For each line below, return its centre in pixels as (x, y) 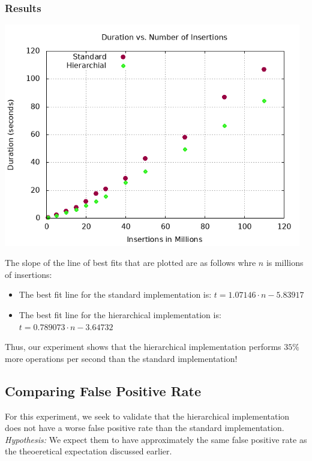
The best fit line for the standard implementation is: (115, 294)
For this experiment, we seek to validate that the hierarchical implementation (147, 416)
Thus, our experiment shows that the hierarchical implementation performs (143, 347)
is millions (285, 263)
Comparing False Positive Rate (103, 390)
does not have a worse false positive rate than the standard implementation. (145, 428)
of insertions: (28, 274)
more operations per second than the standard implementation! (121, 358)
